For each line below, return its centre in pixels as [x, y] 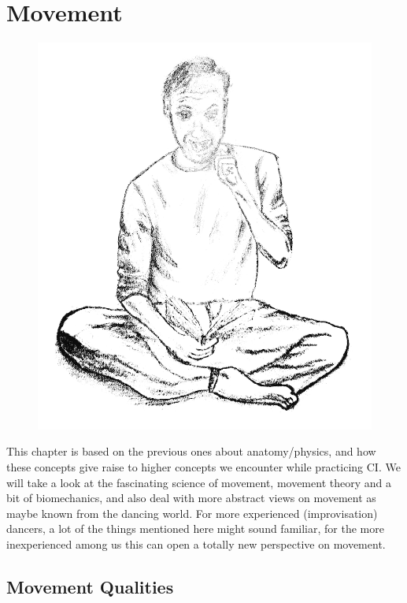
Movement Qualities [90, 587]
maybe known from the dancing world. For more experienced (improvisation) [192, 513]
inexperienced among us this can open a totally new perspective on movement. [196, 544]
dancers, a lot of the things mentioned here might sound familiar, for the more [195, 529]
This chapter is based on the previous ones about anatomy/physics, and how [191, 451]
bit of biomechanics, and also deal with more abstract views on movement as [191, 498]
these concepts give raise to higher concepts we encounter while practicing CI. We [203, 467]
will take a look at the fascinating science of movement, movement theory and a [199, 482]
